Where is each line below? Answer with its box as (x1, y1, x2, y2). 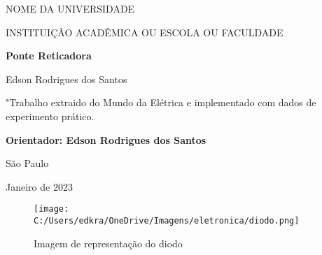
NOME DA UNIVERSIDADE (6, 1, 135, 15)
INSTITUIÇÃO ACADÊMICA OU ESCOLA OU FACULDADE (6, 24, 283, 39)
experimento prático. (6, 108, 94, 123)
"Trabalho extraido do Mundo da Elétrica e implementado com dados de (6, 95, 316, 110)
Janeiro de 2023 (6, 179, 73, 194)
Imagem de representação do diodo (34, 235, 183, 250)
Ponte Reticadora (6, 48, 92, 63)
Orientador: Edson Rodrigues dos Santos (6, 132, 206, 147)
